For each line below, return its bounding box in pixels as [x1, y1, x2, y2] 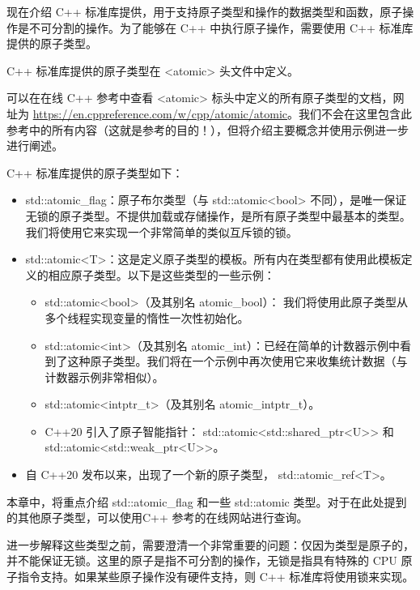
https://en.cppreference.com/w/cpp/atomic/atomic [32, 105, 288, 122]
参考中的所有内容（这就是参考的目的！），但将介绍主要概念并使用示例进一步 [6, 121, 409, 138]
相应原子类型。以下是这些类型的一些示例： [48, 266, 275, 283]
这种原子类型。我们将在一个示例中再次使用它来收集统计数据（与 [67, 353, 408, 370]
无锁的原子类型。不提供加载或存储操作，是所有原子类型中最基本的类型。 [25, 207, 411, 224]
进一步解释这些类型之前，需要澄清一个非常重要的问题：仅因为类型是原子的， [6, 536, 414, 553]
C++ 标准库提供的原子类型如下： [6, 164, 184, 181]
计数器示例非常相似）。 [45, 368, 164, 385]
